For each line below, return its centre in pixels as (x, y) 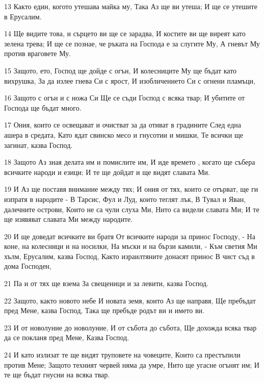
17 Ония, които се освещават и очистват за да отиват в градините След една (123, 125)
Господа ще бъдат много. (43, 107)
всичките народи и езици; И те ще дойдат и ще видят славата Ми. (107, 172)
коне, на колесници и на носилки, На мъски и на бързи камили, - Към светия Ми (131, 246)
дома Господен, (28, 266)
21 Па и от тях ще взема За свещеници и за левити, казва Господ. (106, 283)
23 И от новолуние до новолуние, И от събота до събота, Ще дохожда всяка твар (130, 327)
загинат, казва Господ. (38, 145)
